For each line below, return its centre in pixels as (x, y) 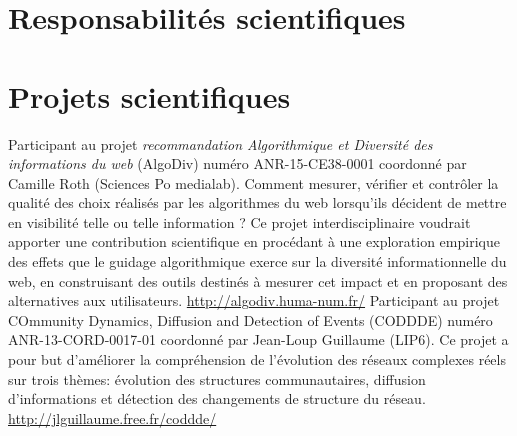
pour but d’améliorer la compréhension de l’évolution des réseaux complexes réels (257, 359)
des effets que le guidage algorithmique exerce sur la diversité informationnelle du (257, 261)
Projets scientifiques (149, 95)
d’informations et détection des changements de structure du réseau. (217, 398)
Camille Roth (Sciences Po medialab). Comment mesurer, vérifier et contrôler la (253, 182)
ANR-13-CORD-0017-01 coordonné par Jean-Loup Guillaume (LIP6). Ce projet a (258, 339)
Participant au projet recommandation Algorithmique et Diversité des (220, 143)
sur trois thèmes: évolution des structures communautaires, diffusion (217, 378)
